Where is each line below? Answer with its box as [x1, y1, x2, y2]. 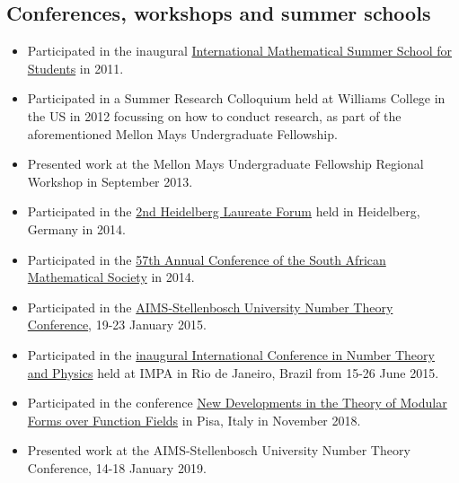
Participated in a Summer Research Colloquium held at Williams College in [27, 89, 446, 108]
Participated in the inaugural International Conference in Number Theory [27, 345, 435, 364]
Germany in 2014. [27, 219, 126, 238]
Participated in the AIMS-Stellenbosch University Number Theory [27, 297, 393, 316]
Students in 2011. [27, 58, 124, 77]
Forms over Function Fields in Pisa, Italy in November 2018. [27, 410, 361, 429]
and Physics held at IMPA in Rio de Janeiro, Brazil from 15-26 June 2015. [27, 363, 439, 382]
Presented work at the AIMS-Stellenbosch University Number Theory [27, 441, 410, 460]
